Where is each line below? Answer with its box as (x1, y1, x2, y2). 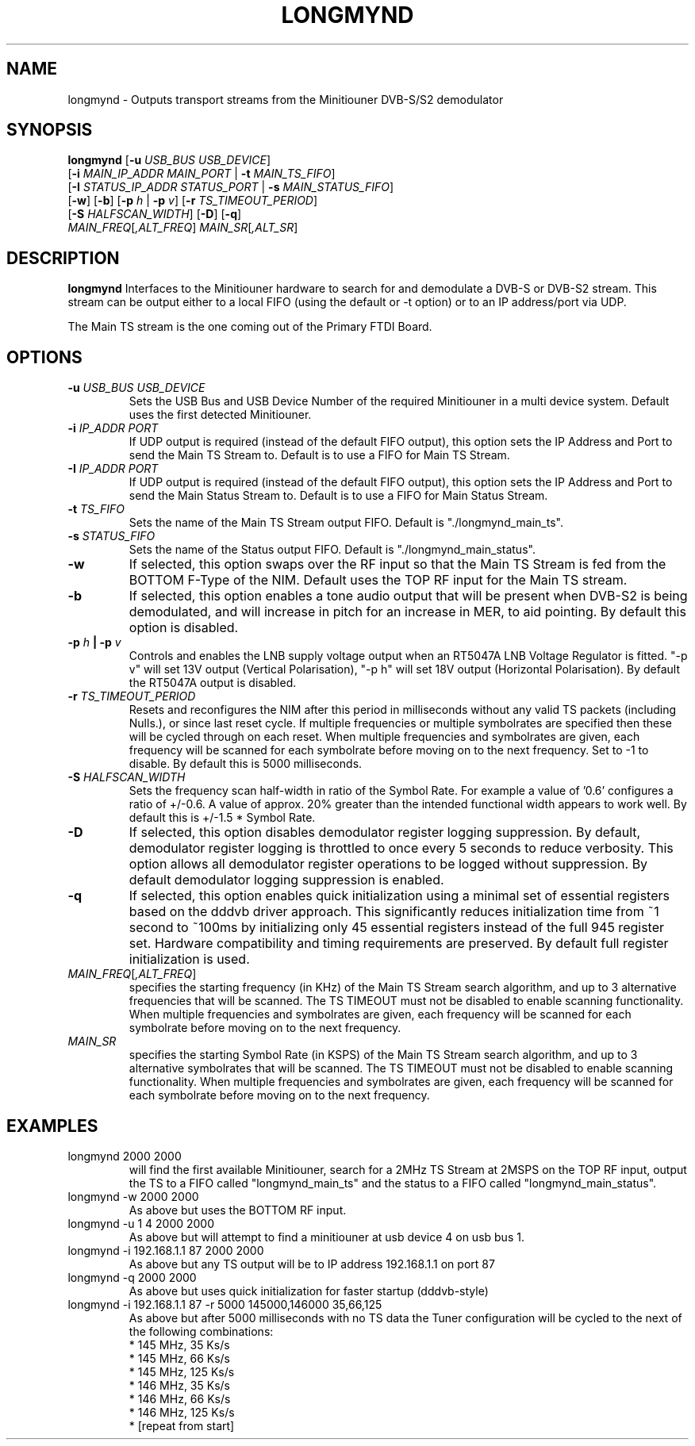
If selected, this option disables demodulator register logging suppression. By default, (129, 824, 641, 841)
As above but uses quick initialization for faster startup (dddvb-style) (129, 1283, 489, 1298)
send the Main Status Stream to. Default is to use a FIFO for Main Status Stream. (129, 489, 548, 503)
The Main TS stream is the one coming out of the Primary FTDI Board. (67, 320, 432, 334)
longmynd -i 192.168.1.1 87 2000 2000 (67, 1243, 264, 1257)
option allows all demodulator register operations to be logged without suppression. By (129, 856, 648, 873)
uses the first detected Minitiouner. (129, 408, 312, 422)
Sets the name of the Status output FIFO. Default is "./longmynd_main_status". (129, 543, 536, 557)
